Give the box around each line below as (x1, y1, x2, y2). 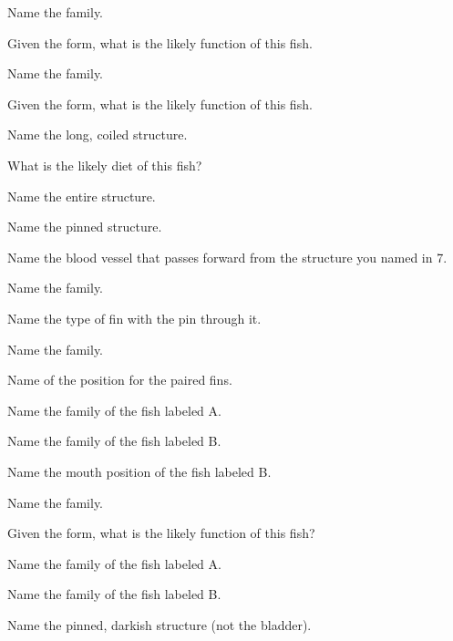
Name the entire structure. (7, 186, 156, 205)
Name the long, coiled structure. (7, 125, 188, 144)
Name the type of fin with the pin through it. (7, 308, 262, 327)
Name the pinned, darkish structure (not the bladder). (7, 615, 312, 634)
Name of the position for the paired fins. (7, 370, 232, 389)
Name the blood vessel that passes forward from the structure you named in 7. (7, 247, 448, 266)
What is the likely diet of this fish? (7, 155, 202, 174)
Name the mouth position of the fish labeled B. (7, 461, 272, 481)
